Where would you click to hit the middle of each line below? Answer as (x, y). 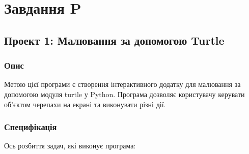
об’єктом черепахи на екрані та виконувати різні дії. (85, 104)
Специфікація (31, 127)
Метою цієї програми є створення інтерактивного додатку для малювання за (122, 84)
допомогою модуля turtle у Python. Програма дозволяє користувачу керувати (124, 94)
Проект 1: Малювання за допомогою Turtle (114, 40)
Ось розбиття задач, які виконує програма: (70, 146)
